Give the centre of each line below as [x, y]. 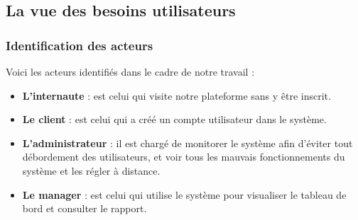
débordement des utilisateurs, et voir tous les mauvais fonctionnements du [184, 157]
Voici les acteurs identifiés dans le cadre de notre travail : [130, 71]
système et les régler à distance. [91, 170]
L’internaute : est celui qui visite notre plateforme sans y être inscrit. [177, 95]
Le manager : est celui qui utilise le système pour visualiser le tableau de [184, 194]
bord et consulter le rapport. [85, 208]
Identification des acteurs [80, 45]
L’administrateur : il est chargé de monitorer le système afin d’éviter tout [188, 143]
